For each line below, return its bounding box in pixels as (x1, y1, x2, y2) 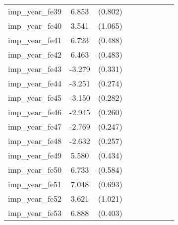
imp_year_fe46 (8, 106, 62, 118)
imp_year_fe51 (8, 178, 62, 190)
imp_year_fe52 (8, 193, 62, 204)
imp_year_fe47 (8, 121, 62, 132)
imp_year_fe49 (8, 150, 62, 161)
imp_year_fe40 (8, 20, 62, 31)
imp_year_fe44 (8, 77, 62, 89)
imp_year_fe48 (8, 135, 62, 147)
